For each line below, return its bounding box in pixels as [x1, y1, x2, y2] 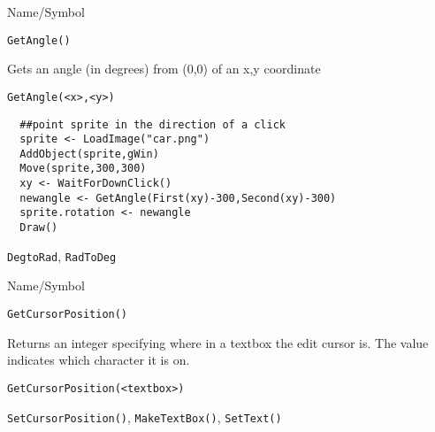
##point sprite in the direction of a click [19, 118, 286, 131]
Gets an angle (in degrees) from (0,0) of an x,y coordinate [7, 59, 321, 78]
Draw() [19, 221, 58, 235]
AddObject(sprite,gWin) [19, 147, 159, 160]
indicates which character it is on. [7, 351, 190, 369]
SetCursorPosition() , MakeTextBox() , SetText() [7, 407, 282, 426]
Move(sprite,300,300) [19, 162, 147, 175]
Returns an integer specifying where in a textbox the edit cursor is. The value [7, 333, 429, 351]
